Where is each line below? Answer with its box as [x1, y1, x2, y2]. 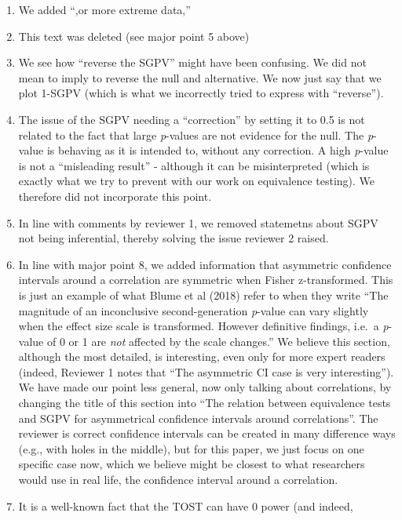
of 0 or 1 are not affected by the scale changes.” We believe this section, [46, 333, 390, 349]
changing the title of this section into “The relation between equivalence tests [18, 395, 391, 411]
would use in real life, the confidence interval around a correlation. [18, 471, 338, 488]
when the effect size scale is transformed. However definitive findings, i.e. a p [18, 318, 389, 334]
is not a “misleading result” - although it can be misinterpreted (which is [18, 157, 370, 173]
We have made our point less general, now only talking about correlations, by [18, 379, 392, 395]
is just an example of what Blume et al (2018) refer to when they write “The [18, 286, 389, 303]
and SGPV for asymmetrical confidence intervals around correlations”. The [18, 409, 378, 426]
